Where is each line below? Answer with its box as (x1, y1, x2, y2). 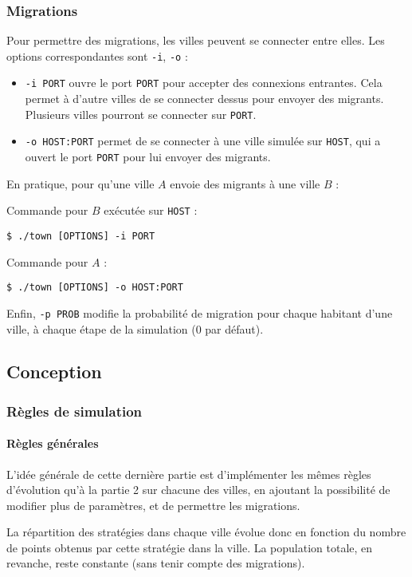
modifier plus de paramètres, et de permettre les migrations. (6, 496, 300, 513)
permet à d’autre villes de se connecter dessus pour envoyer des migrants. (25, 90, 384, 107)
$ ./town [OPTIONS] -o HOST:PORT (6, 282, 183, 294)
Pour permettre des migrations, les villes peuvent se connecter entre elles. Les (6, 32, 385, 49)
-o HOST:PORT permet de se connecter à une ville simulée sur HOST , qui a (25, 132, 381, 149)
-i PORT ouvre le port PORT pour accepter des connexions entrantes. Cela (25, 74, 383, 91)
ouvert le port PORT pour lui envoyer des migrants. (25, 148, 271, 165)
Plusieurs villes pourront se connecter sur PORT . (25, 105, 257, 122)
